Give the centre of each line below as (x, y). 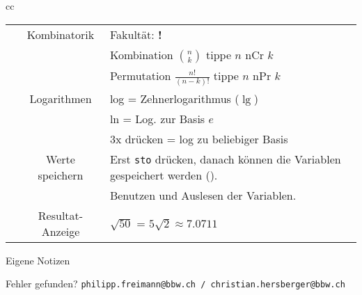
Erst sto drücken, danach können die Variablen (225, 159)
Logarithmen (61, 98)
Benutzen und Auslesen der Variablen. (203, 195)
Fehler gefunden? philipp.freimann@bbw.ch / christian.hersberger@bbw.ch (175, 284)
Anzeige (61, 231)
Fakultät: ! (136, 34)
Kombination (141, 54)
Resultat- (61, 215)
